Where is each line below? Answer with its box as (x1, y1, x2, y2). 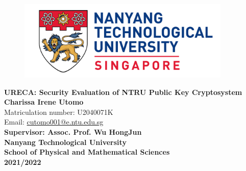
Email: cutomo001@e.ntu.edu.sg (4, 116, 104, 127)
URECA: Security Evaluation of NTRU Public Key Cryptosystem (4, 86, 242, 97)
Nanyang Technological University (4, 136, 127, 147)
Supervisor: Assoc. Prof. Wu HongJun (4, 126, 142, 137)
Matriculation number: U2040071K (4, 106, 113, 117)
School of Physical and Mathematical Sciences (4, 146, 170, 157)
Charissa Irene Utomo (4, 96, 84, 107)
